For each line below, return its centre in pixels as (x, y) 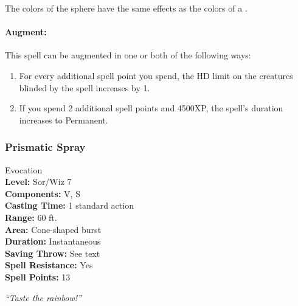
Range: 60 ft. (31, 217)
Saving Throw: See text (53, 253)
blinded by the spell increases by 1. (85, 87)
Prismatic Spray (45, 147)
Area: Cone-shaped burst (53, 229)
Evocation (24, 169)
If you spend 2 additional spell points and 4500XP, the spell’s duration (151, 108)
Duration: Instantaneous (53, 241)
